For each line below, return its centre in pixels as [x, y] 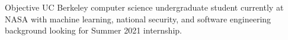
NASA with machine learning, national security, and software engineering [138, 19]
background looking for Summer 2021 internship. [93, 30]
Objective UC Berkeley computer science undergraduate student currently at [144, 7]
